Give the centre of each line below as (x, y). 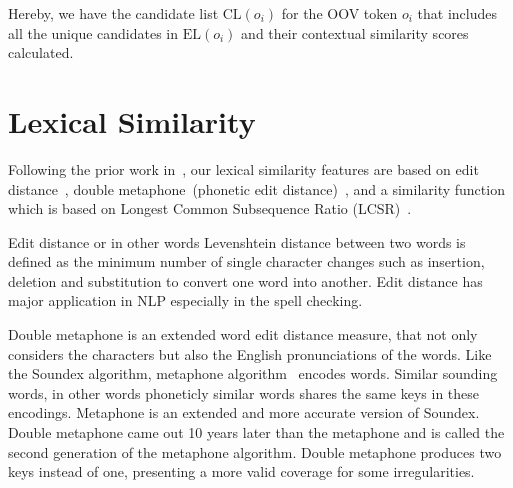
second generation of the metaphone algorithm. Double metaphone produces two (255, 451)
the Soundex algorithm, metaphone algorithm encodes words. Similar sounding (253, 373)
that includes (457, 13)
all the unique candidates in (93, 32)
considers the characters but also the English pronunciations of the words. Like (250, 353)
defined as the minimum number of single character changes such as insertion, (246, 261)
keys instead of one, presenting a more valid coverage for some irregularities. (241, 471)
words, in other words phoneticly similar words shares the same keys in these (244, 392)
